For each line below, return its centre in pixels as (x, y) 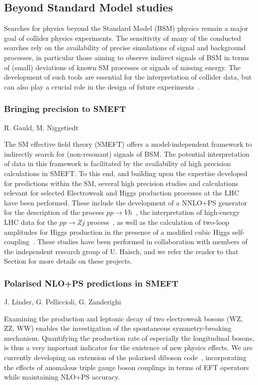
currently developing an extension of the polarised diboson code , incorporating (125, 357)
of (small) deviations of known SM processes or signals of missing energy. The (123, 67)
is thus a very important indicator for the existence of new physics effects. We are (128, 347)
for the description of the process (54, 212)
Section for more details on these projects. (68, 261)
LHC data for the (31, 222)
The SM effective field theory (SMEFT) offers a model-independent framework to (128, 144)
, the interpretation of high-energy (188, 212)
